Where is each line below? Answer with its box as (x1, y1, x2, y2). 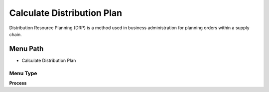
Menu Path (9, 45, 44, 53)
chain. (9, 31, 22, 37)
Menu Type (9, 70, 37, 77)
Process (9, 80, 27, 86)
